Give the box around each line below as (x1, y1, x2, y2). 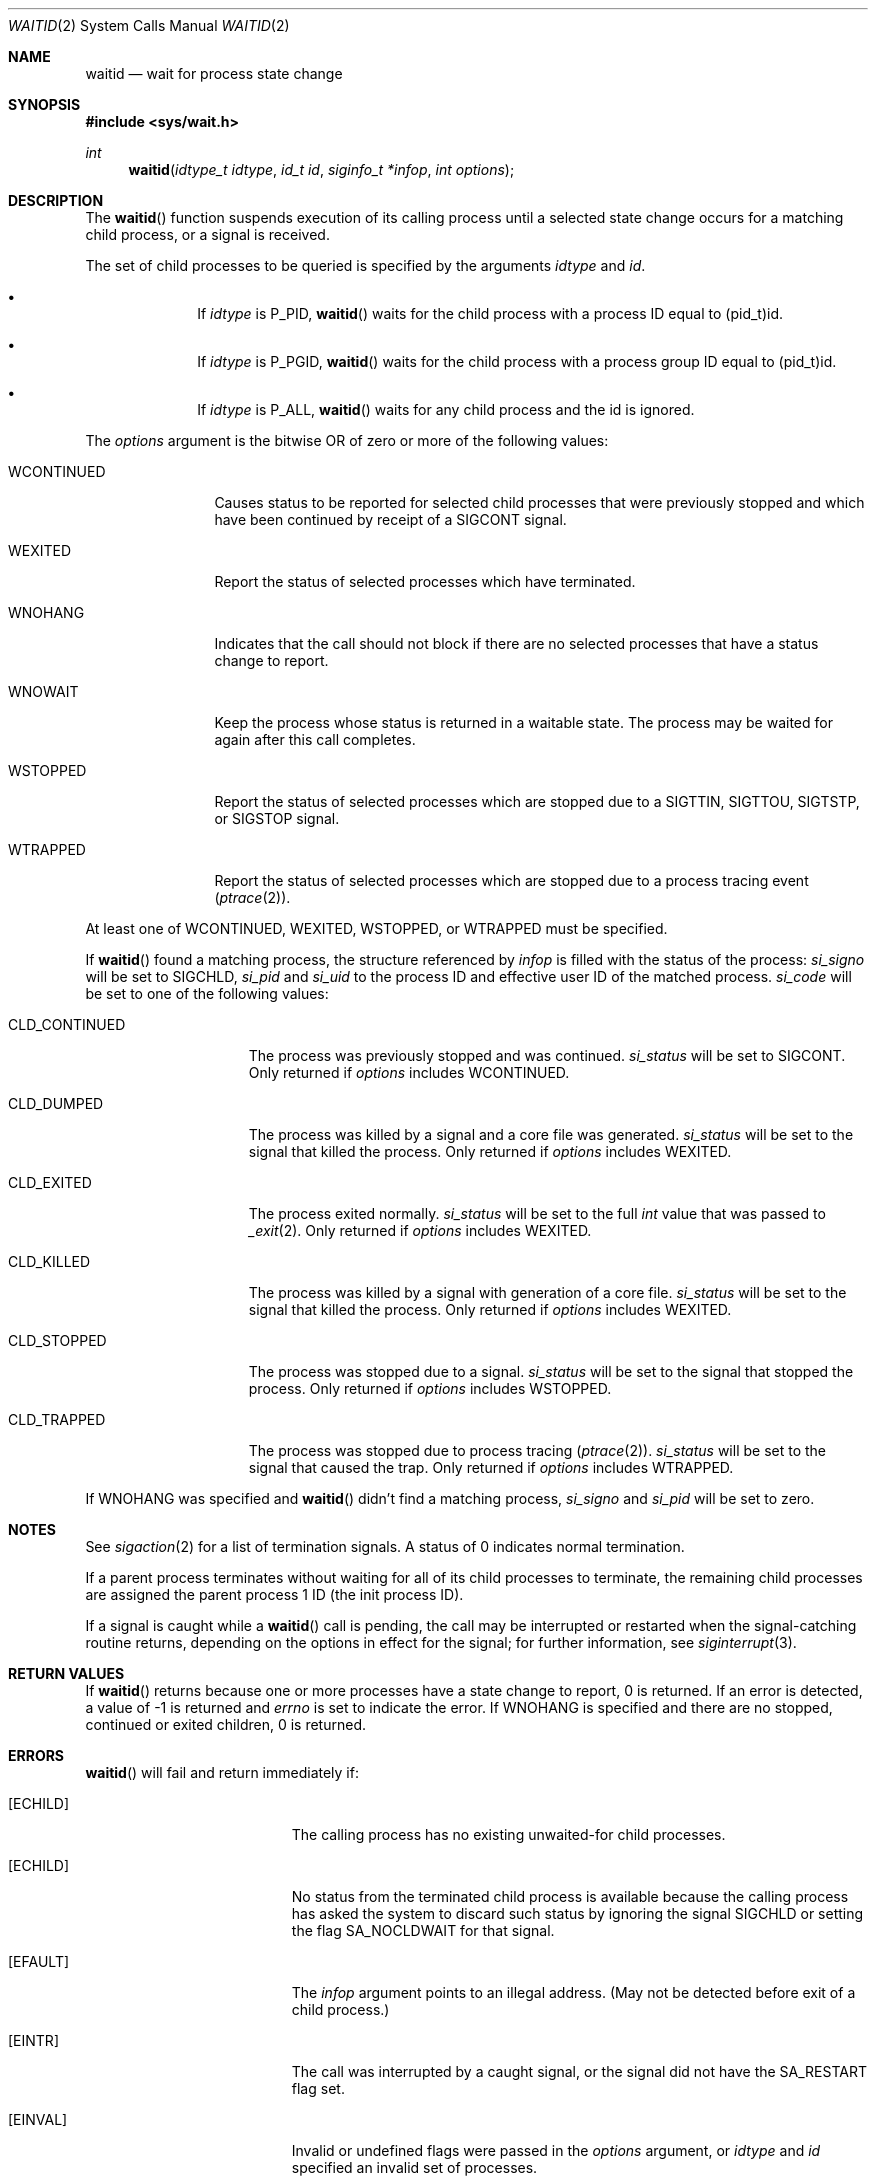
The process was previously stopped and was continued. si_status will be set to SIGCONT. (248, 1047, 846, 1064)
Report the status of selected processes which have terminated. (214, 573, 636, 590)
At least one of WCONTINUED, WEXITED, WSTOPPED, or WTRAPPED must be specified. (85, 920, 668, 937)
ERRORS (8, 1747, 65, 1764)
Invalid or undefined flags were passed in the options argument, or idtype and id (291, 2142, 821, 2159)
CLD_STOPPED (8, 1332, 107, 1349)
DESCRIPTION (8, 192, 104, 209)
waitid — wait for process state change (85, 65, 343, 82)
